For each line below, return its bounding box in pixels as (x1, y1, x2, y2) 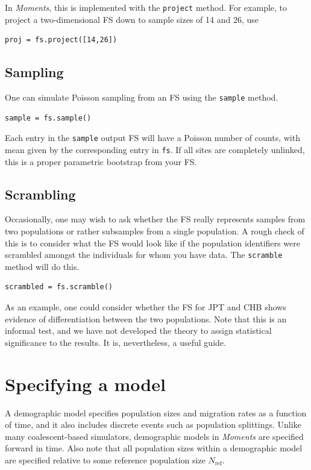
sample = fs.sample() (5, 113, 92, 122)
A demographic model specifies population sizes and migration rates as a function (5, 406, 307, 419)
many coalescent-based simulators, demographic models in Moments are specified (5, 430, 304, 442)
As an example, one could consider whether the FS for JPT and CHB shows (5, 301, 286, 313)
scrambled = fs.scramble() (5, 283, 113, 292)
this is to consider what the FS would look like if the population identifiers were (5, 236, 300, 249)
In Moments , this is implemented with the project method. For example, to (5, 1, 287, 13)
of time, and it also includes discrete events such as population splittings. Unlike (5, 418, 301, 431)
